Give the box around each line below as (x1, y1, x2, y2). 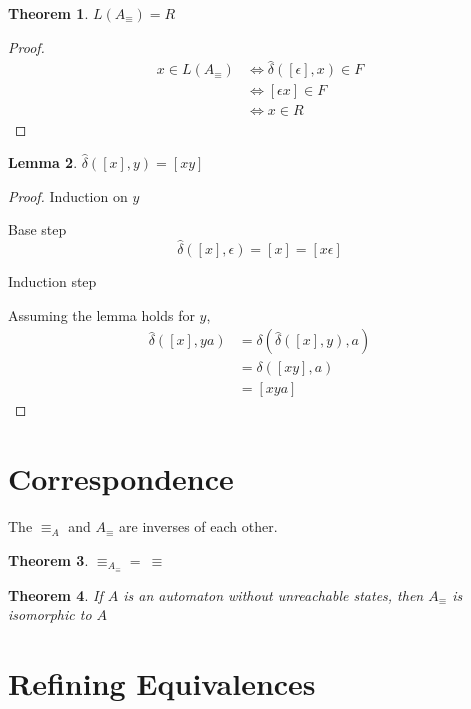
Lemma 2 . (8, 152, 78, 173)
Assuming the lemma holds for (8, 304, 195, 325)
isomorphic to (8, 604, 92, 625)
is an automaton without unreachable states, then (123, 584, 424, 605)
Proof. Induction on (8, 185, 128, 206)
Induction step (8, 271, 97, 292)
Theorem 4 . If (8, 584, 103, 605)
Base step (8, 219, 67, 240)
